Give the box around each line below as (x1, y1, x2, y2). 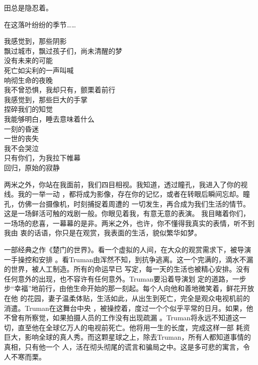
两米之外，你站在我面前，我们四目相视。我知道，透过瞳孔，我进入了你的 (4, 179, 241, 189)
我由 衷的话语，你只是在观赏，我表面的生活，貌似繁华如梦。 (4, 227, 201, 238)
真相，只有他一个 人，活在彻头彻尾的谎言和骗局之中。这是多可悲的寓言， (4, 342, 243, 352)
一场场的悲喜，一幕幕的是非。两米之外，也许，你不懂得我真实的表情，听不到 (4, 218, 255, 228)
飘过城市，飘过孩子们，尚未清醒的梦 (4, 45, 122, 56)
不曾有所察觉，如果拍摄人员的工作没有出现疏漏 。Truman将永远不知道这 (4, 312, 240, 323)
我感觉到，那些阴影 (4, 36, 67, 46)
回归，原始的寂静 (4, 162, 60, 172)
